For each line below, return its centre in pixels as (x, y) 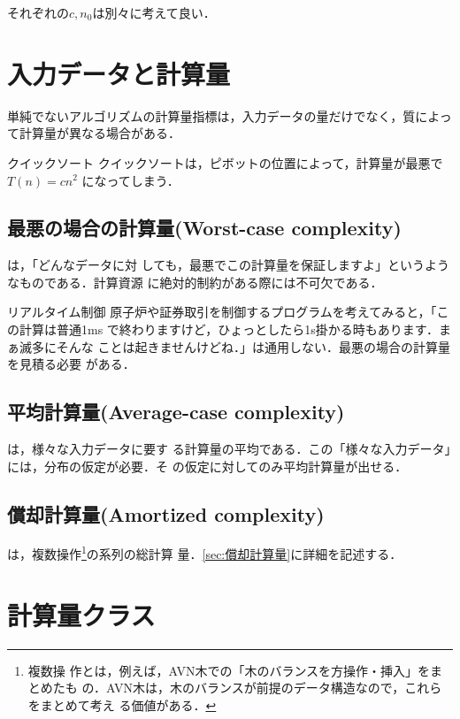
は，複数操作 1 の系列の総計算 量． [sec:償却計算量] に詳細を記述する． (205, 553)
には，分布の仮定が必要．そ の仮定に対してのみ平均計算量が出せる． (207, 466)
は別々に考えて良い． (154, 12)
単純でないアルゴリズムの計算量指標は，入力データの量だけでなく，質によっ (230, 115)
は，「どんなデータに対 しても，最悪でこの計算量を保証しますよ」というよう (228, 265)
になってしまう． (130, 180)
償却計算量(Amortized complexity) (166, 513)
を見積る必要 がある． (71, 364)
